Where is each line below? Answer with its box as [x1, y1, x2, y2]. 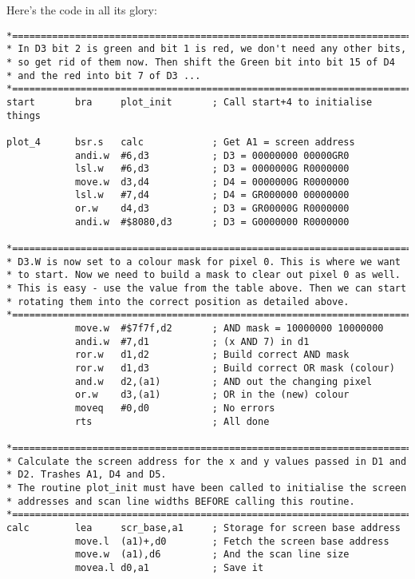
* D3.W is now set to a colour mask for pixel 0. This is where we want [6, 256, 401, 268]
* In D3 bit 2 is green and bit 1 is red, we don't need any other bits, [6, 43, 407, 55]
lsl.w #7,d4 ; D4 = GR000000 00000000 [74, 189, 350, 201]
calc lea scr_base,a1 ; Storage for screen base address [6, 521, 401, 533]
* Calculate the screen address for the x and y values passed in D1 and [6, 455, 407, 467]
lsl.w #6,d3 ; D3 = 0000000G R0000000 [74, 163, 350, 175]
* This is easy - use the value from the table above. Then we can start [6, 283, 407, 295]
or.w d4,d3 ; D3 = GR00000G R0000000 [74, 203, 350, 215]
